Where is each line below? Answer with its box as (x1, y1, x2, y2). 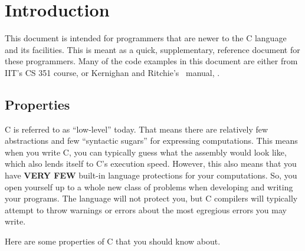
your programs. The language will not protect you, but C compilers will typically (5, 192, 298, 204)
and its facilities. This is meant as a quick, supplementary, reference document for (5, 43, 300, 55)
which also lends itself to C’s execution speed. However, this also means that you (5, 157, 297, 170)
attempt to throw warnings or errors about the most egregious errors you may (5, 203, 287, 216)
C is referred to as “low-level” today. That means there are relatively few (5, 123, 268, 135)
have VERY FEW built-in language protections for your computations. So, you (5, 169, 297, 181)
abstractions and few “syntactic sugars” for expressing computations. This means (5, 134, 298, 147)
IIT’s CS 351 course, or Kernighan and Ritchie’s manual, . (5, 66, 220, 78)
